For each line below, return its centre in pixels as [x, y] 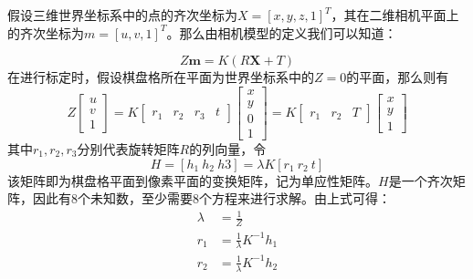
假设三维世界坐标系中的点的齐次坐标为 [122, 15]
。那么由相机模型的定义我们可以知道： [282, 32]
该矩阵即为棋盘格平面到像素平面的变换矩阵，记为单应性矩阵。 [193, 180]
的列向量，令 [228, 148]
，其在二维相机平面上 [395, 15]
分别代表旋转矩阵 [128, 148]
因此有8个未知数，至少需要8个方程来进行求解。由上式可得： [211, 198]
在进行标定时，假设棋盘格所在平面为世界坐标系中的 [161, 77]
